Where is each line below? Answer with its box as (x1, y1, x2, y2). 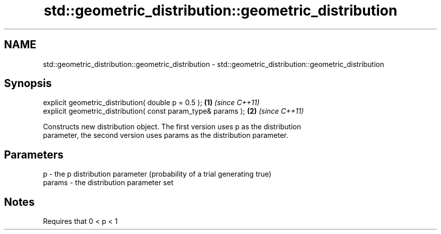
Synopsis (4, 77, 52, 90)
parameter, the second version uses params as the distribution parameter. (43, 131, 288, 140)
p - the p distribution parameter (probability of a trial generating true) (43, 170, 272, 179)
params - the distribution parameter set (43, 178, 174, 187)
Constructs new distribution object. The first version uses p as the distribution (43, 122, 301, 131)
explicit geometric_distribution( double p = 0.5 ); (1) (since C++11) (43, 98, 260, 107)
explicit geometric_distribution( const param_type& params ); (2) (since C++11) (43, 107, 304, 116)
